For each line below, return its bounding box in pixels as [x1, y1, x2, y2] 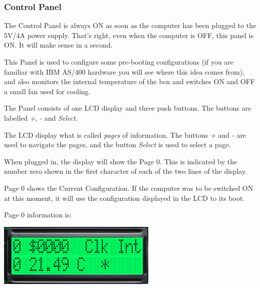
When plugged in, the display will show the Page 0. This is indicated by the [4, 156, 237, 166]
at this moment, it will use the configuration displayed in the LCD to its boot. [4, 192, 245, 203]
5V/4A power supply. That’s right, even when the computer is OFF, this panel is [4, 30, 253, 40]
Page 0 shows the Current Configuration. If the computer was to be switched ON [4, 182, 253, 193]
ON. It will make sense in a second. [4, 40, 113, 50]
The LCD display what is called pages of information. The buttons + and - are [4, 129, 246, 140]
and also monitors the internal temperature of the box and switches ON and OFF [4, 76, 255, 87]
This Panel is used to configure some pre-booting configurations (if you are [4, 57, 234, 67]
